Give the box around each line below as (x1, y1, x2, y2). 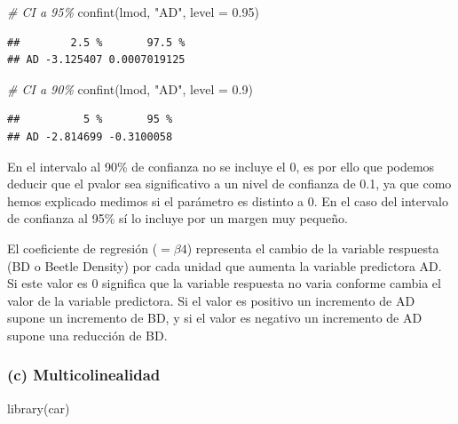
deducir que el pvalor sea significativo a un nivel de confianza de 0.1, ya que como (7, 174, 452, 193)
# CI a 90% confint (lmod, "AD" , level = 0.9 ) (7, 79, 253, 98)
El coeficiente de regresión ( (7, 238, 158, 257)
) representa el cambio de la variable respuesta (186, 238, 439, 257)
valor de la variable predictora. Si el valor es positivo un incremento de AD (7, 291, 415, 309)
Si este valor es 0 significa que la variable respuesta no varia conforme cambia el (7, 274, 441, 292)
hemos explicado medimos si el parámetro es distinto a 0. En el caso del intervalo (7, 191, 448, 210)
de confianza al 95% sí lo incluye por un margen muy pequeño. (7, 209, 348, 228)
